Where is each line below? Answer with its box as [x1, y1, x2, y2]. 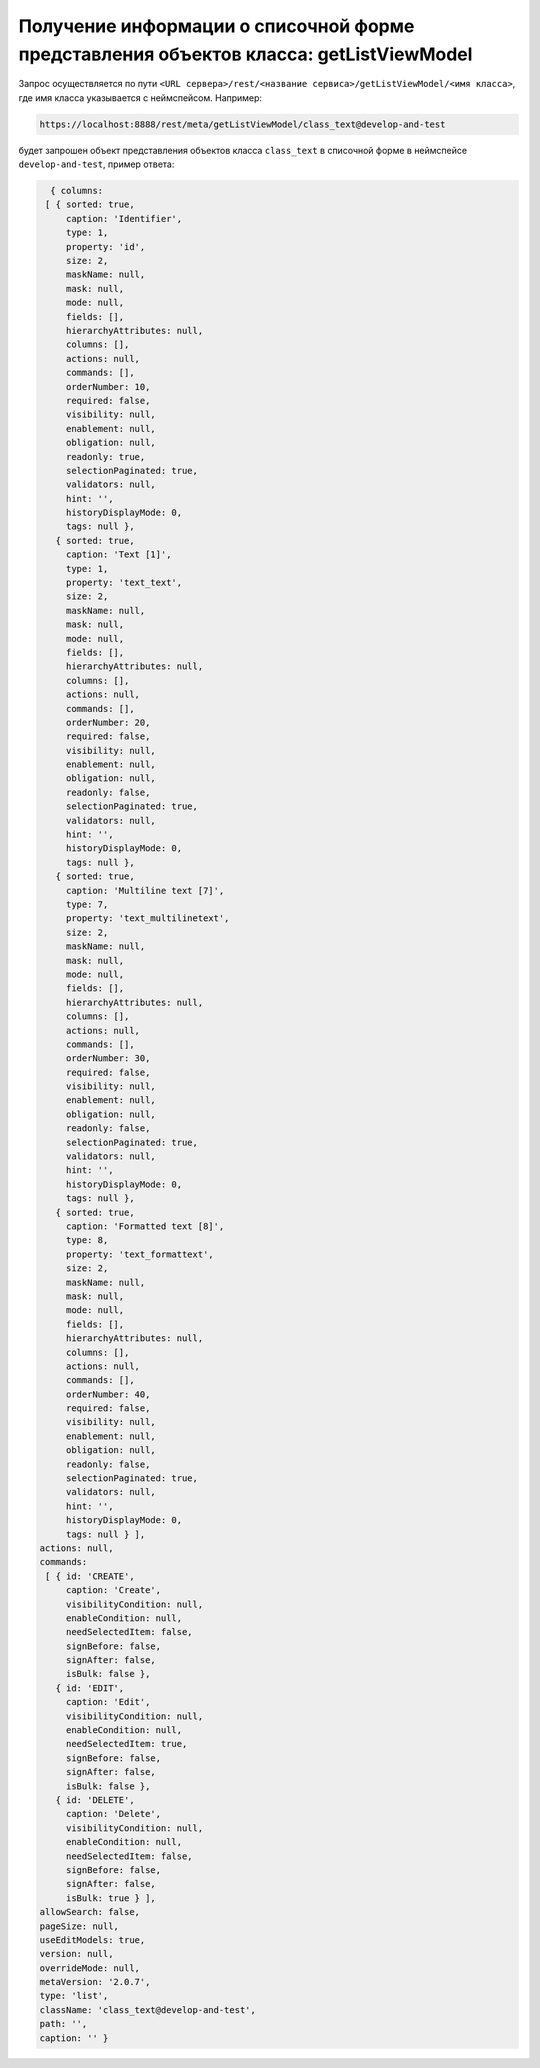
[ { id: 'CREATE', [45, 1570, 135, 1582]
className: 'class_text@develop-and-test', [39, 2004, 257, 2015]
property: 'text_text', [65, 577, 183, 589]
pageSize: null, [39, 1920, 120, 1932]
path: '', [39, 2018, 88, 2030]
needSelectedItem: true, [65, 1738, 188, 1750]
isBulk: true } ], [65, 1892, 157, 1904]
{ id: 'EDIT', [55, 1682, 125, 1694]
